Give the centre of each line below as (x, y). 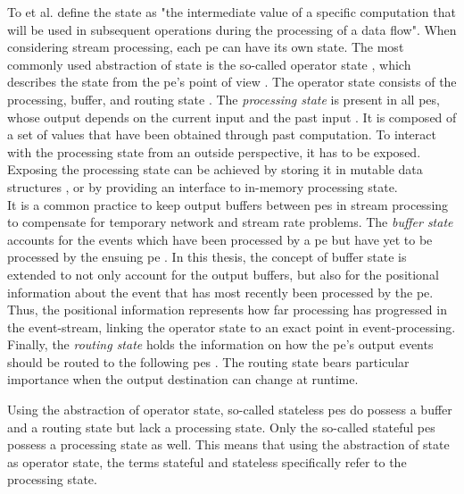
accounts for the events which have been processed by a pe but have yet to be (220, 239)
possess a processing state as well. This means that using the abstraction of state (228, 444)
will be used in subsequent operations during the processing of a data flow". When (232, 29)
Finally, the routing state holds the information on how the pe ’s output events (220, 344)
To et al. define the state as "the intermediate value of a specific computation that (232, 12)
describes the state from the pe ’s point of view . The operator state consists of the (232, 82)
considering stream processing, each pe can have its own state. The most (206, 47)
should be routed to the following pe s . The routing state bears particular (208, 361)
